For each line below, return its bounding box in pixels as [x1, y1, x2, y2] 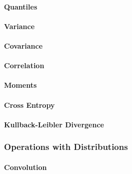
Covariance [4, 40, 43, 51]
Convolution [4, 161, 47, 172]
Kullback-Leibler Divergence [4, 119, 104, 129]
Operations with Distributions [4, 140, 128, 153]
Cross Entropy [4, 99, 55, 110]
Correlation [4, 60, 44, 71]
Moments [4, 80, 37, 90]
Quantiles [4, 1, 37, 12]
